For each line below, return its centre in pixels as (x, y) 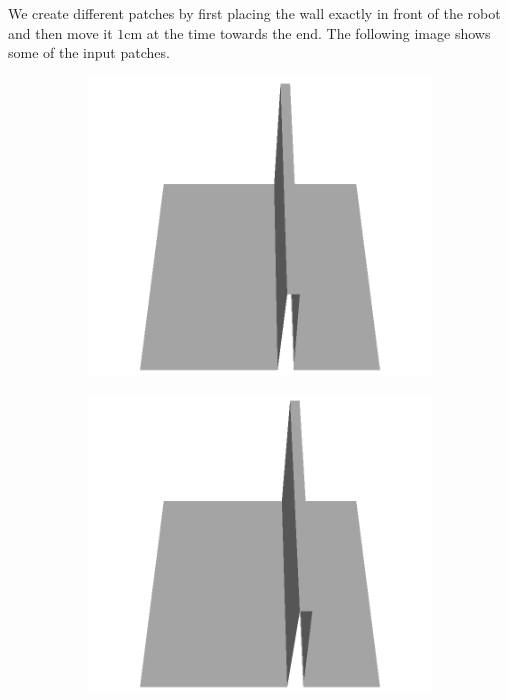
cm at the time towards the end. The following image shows (307, 32)
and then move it (60, 32)
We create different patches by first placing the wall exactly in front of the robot (254, 13)
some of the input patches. (89, 52)
